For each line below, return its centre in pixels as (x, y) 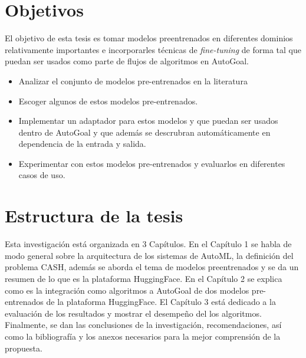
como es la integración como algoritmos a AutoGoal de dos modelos (127, 290)
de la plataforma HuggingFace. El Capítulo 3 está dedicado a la (161, 302)
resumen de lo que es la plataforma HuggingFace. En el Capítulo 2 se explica (144, 278)
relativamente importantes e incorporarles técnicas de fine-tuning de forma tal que (153, 49)
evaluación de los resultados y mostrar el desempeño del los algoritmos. (133, 313)
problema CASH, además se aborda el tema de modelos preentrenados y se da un (152, 267)
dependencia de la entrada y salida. (82, 144)
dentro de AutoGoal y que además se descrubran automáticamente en (144, 132)
